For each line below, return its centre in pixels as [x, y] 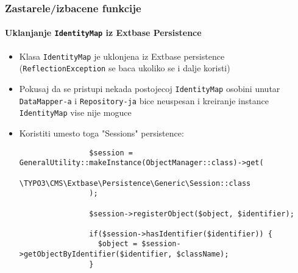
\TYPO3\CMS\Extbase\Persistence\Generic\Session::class [135, 183]
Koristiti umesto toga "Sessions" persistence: [101, 133]
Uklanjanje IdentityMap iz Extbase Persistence [103, 33]
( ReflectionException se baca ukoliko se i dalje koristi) [125, 68]
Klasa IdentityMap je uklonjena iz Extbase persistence [122, 56]
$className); [203, 254]
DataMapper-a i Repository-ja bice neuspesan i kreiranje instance [144, 100]
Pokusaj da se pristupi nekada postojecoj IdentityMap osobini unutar [150, 89]
